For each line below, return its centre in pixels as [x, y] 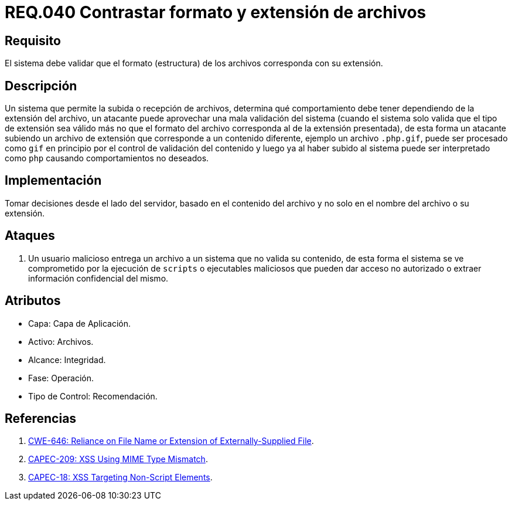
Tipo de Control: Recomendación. [93, 396]
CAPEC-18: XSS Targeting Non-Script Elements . [120, 477]
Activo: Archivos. [61, 341]
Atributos [33, 301]
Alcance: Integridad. [67, 360]
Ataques [30, 236]
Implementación [53, 181]
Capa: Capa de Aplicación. [79, 323]
